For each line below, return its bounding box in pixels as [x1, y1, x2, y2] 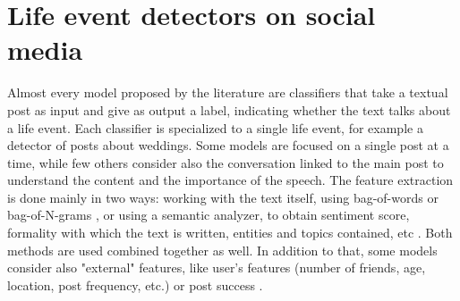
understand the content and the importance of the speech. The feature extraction [7, 171, 454, 189]
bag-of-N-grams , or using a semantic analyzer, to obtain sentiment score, [7, 205, 410, 224]
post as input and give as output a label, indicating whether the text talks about [7, 100, 451, 119]
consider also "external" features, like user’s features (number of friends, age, [7, 258, 426, 277]
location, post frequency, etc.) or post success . [7, 275, 263, 294]
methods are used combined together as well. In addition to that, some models [7, 240, 438, 259]
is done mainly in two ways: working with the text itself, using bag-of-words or [7, 188, 439, 206]
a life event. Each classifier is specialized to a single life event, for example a [7, 118, 423, 137]
